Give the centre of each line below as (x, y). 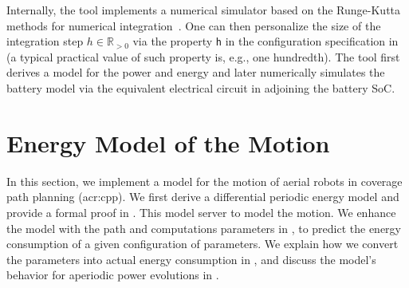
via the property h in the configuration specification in (265, 41)
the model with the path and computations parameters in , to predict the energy (204, 228)
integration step (45, 41)
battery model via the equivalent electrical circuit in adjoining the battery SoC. (201, 88)
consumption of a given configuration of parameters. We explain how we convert (203, 244)
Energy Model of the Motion (168, 142)
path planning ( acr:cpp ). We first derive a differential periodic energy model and (203, 197)
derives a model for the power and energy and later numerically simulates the (196, 72)
